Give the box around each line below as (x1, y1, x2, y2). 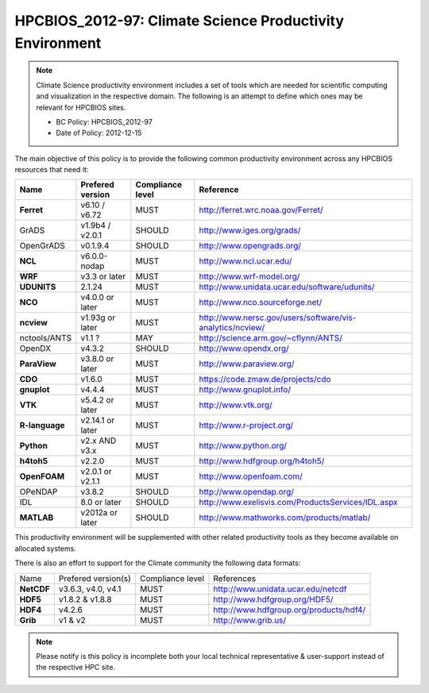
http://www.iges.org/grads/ (199, 225, 301, 236)
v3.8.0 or (80, 353, 114, 364)
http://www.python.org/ (199, 441, 288, 452)
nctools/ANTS (19, 333, 71, 344)
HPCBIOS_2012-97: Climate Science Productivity (14, 12, 345, 29)
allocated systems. (14, 544, 77, 553)
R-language (19, 420, 65, 431)
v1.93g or (80, 312, 116, 323)
